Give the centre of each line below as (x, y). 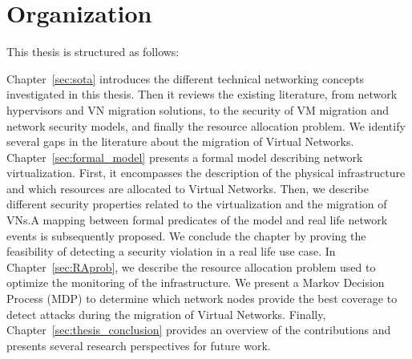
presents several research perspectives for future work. (139, 345)
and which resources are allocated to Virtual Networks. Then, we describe (188, 188)
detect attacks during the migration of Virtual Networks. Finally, (166, 314)
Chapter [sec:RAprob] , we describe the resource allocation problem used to (191, 266)
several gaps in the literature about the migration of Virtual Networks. (180, 141)
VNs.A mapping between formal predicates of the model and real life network (197, 220)
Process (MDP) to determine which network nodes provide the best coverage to (202, 298)
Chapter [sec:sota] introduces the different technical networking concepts (186, 78)
